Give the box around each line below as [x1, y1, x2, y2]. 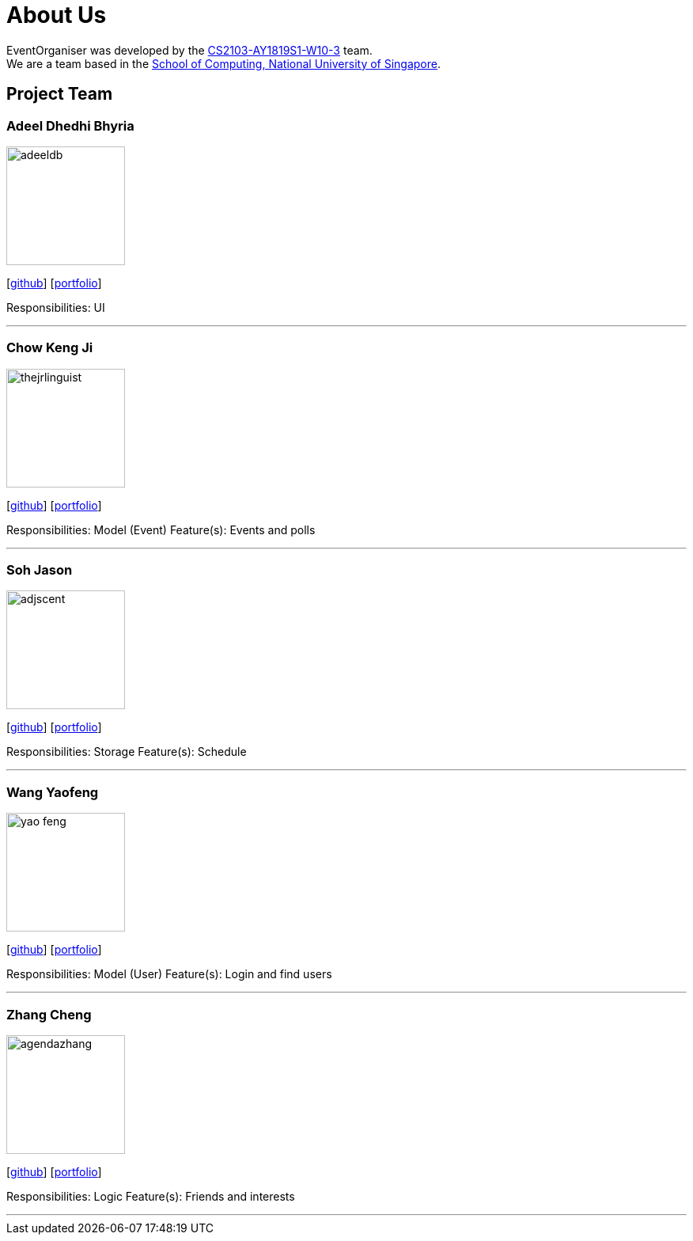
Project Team [6, 84, 113, 104]
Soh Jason [6, 562, 73, 579]
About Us [6, 2, 107, 28]
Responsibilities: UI [6, 300, 105, 314]
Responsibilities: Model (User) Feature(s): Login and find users [6, 967, 332, 981]
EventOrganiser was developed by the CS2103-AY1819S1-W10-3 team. [6, 43, 373, 57]
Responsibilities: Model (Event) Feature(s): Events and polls [6, 522, 316, 537]
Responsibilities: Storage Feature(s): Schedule [6, 745, 247, 759]
